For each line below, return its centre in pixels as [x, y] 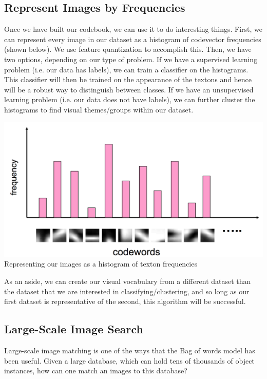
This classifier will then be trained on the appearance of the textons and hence [128, 79]
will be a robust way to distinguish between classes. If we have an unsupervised [129, 89]
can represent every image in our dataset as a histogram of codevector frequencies [133, 39]
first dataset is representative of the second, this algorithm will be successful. [125, 301]
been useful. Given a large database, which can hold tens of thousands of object [129, 360]
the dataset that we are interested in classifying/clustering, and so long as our [127, 291]
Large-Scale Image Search [74, 329]
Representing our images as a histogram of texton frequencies [101, 264]
